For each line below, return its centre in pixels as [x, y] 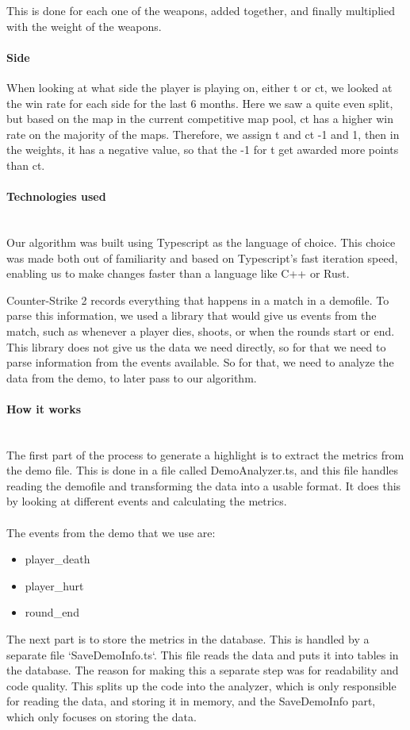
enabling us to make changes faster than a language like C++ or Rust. [178, 273]
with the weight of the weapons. [84, 26]
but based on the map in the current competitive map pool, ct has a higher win [200, 119]
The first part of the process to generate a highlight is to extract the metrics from [205, 454]
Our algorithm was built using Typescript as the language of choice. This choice [201, 242]
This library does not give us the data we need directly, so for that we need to [196, 346]
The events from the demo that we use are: [111, 532]
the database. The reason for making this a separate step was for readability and [203, 670]
